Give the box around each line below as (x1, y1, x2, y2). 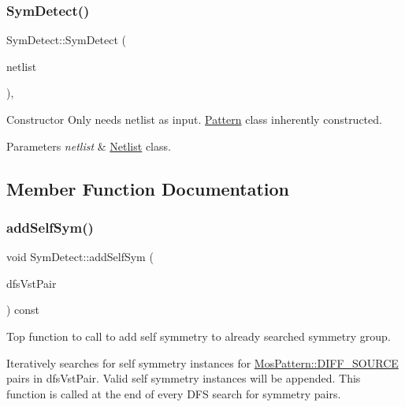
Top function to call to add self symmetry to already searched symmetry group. (6, 327, 391, 344)
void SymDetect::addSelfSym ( (6, 248, 154, 265)
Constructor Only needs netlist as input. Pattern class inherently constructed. (6, 111, 382, 127)
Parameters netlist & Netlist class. (6, 137, 171, 154)
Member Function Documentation (6, 176, 290, 200)
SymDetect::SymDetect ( (6, 32, 127, 48)
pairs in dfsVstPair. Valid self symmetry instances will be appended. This (6, 370, 361, 386)
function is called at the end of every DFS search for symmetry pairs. (6, 385, 341, 401)
